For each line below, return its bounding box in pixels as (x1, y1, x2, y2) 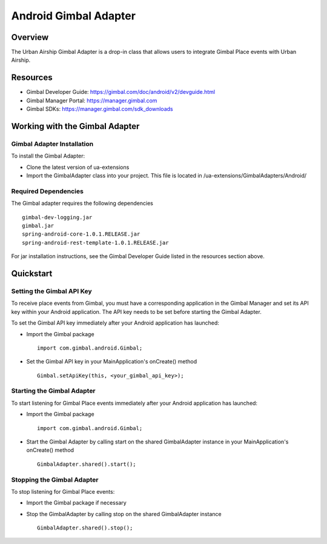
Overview (11, 32, 49, 42)
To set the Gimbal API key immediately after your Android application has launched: (11, 319, 219, 327)
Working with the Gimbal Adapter (11, 121, 140, 131)
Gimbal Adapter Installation (11, 139, 94, 148)
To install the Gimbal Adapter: (11, 152, 85, 160)
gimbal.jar (22, 222, 54, 229)
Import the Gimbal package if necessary (26, 499, 127, 506)
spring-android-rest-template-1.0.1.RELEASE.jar (22, 239, 169, 246)
